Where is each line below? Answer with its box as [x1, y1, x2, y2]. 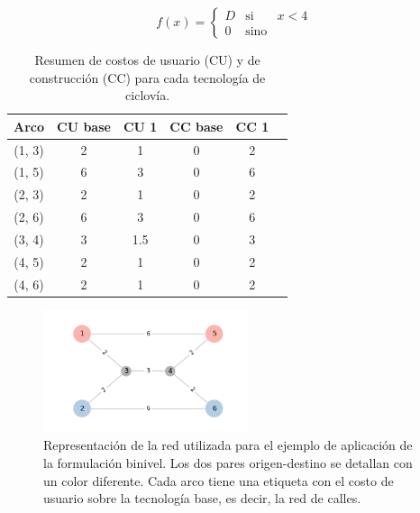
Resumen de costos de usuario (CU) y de [34, 50, 260, 69]
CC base [169, 116, 224, 135]
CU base [57, 116, 111, 135]
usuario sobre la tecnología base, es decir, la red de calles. [43, 489, 361, 508]
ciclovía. [125, 86, 170, 105]
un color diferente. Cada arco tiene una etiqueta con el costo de [43, 471, 394, 490]
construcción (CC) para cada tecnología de [29, 68, 266, 87]
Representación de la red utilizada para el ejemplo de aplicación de [43, 435, 413, 454]
